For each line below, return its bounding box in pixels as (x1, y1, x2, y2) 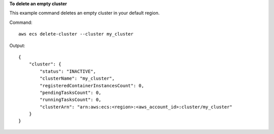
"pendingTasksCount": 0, (40, 89, 101, 95)
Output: (9, 42, 25, 48)
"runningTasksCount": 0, (40, 97, 101, 103)
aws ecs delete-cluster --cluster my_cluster (18, 31, 134, 37)
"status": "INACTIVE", (40, 69, 96, 74)
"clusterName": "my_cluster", (40, 76, 115, 81)
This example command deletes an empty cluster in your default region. (9, 10, 160, 16)
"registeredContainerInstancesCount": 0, (40, 83, 145, 88)
